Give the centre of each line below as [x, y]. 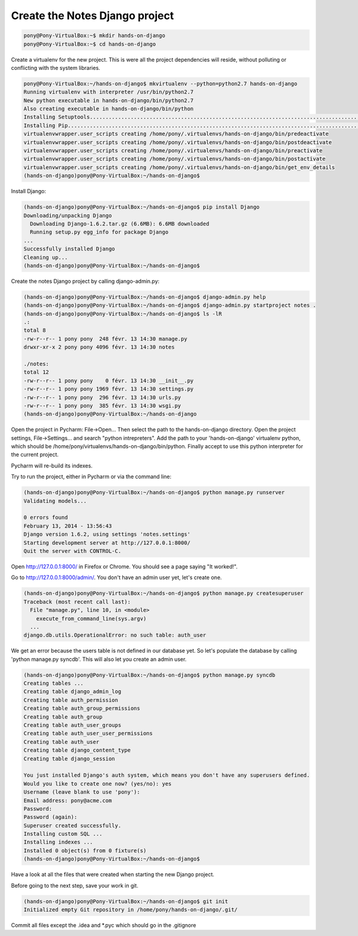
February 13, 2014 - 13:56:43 [68, 526]
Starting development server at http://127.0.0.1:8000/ [107, 543]
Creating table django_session [70, 758]
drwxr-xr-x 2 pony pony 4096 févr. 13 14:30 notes [99, 347]
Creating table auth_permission [71, 700]
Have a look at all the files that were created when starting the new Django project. [113, 874]
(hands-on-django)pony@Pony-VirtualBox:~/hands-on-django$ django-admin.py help [145, 297]
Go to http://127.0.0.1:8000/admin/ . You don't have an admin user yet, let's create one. [116, 577]
